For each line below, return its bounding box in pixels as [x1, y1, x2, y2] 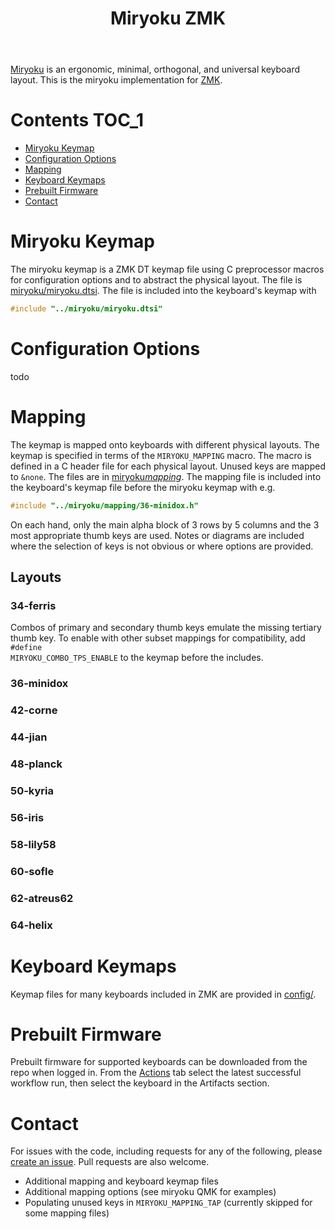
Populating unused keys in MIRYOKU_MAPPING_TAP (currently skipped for [24, 1197, 313, 1209]
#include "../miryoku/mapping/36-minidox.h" [10, 500, 199, 511]
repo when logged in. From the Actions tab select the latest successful [10, 1067, 302, 1079]
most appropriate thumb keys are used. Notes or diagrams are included [10, 529, 305, 541]
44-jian [10, 730, 48, 744]
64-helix [10, 918, 53, 932]
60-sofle [10, 864, 55, 878]
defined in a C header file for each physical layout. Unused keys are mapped [10, 460, 326, 472]
